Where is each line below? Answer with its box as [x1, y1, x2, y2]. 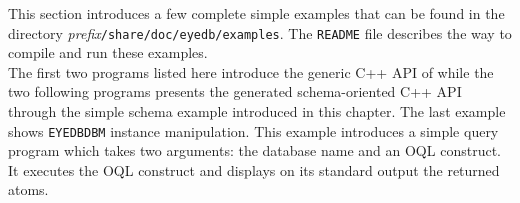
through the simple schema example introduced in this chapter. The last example [8, 101, 506, 122]
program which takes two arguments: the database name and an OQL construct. [8, 140, 501, 161]
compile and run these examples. [8, 42, 208, 63]
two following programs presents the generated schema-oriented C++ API [8, 81, 462, 102]
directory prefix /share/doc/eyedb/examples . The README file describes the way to [8, 22, 512, 43]
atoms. [8, 179, 49, 200]
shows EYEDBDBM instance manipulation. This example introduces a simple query [8, 120, 499, 141]
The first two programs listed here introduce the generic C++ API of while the [8, 61, 494, 82]
